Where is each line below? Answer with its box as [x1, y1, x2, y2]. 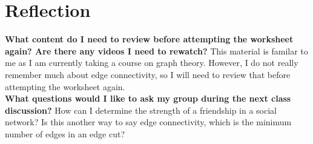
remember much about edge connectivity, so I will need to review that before [5, 68, 291, 80]
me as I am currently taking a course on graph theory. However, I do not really [5, 56, 298, 69]
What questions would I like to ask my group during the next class [5, 92, 291, 105]
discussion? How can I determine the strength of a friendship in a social [5, 103, 277, 116]
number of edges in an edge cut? [5, 127, 125, 140]
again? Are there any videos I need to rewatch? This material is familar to [5, 44, 308, 57]
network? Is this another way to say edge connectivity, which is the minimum [5, 116, 292, 128]
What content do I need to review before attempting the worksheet [5, 33, 294, 45]
